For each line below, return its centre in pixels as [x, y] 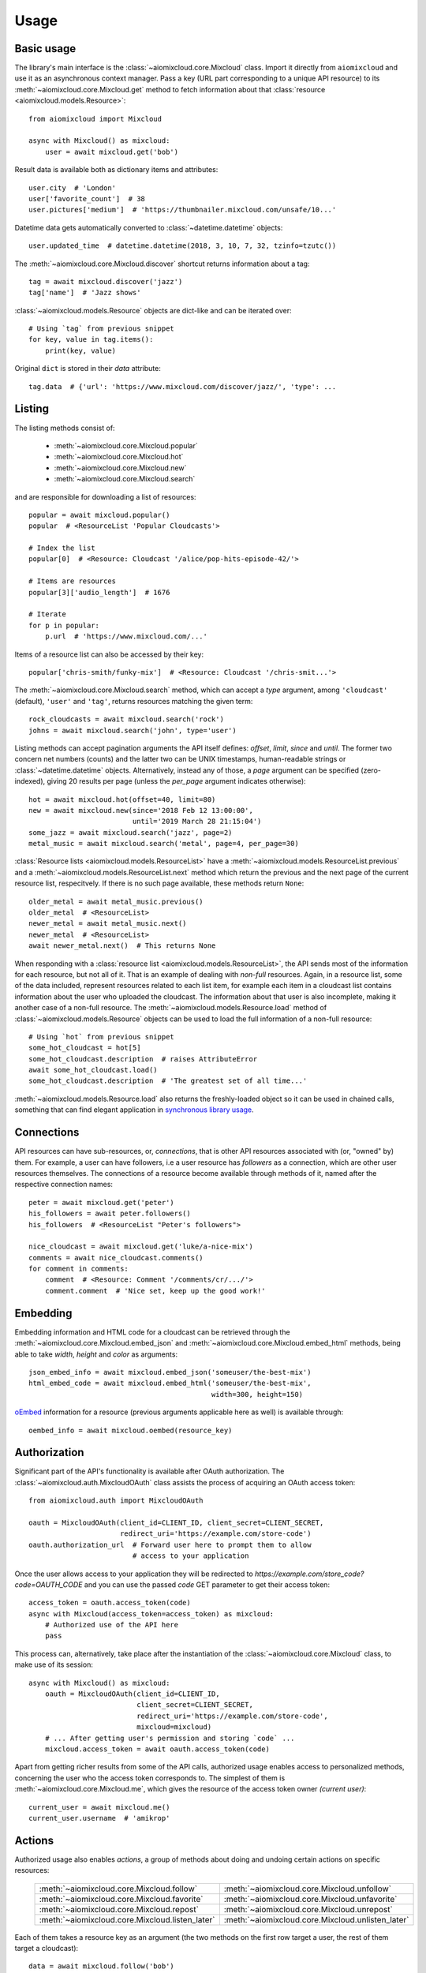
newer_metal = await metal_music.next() [108, 924]
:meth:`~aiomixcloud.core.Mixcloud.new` [120, 468]
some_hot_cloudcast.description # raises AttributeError [143, 1059]
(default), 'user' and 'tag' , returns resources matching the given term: [134, 701]
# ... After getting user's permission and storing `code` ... [170, 1738]
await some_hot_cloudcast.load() [93, 1070]
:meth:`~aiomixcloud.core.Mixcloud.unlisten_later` [316, 1919]
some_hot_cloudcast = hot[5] [85, 1048]
